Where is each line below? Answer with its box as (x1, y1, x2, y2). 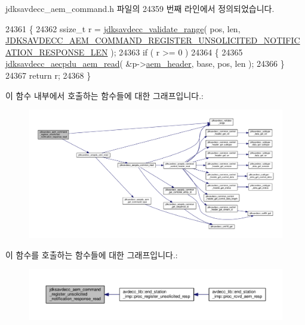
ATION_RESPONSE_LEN (5, 45, 108, 58)
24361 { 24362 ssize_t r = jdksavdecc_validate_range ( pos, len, (5, 22, 241, 35)
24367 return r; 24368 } (5, 69, 91, 81)
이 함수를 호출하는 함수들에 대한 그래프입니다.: (5, 248, 178, 261)
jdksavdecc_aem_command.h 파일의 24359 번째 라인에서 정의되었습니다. (5, 2, 275, 14)
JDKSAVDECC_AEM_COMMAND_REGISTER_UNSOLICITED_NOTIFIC (5, 34, 300, 47)
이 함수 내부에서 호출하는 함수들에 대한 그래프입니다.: (5, 89, 204, 101)
